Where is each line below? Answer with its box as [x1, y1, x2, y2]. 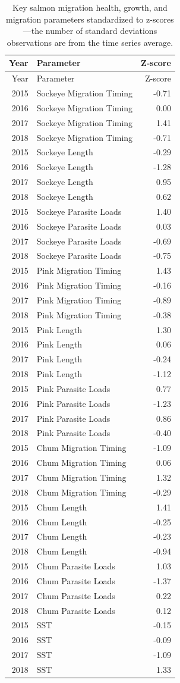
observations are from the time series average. [7, 36, 173, 48]
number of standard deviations [45, 24, 157, 37]
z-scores [146, 12, 174, 25]
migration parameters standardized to [6, 12, 144, 25]
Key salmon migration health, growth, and [12, 1, 168, 13]
